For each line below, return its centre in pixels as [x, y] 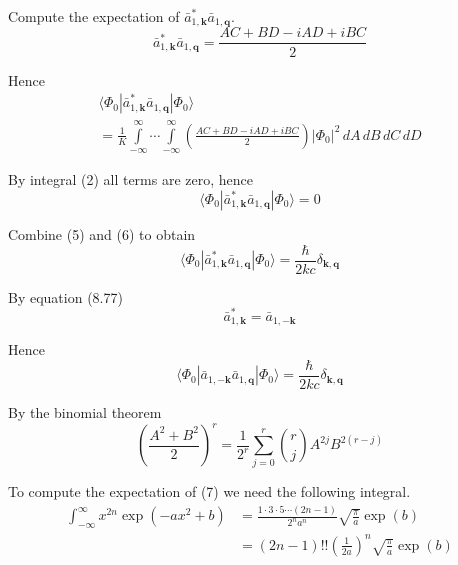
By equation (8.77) [65, 296]
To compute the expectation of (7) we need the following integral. [209, 491]
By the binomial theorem [85, 412]
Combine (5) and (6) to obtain [102, 233]
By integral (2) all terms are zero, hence [130, 179]
